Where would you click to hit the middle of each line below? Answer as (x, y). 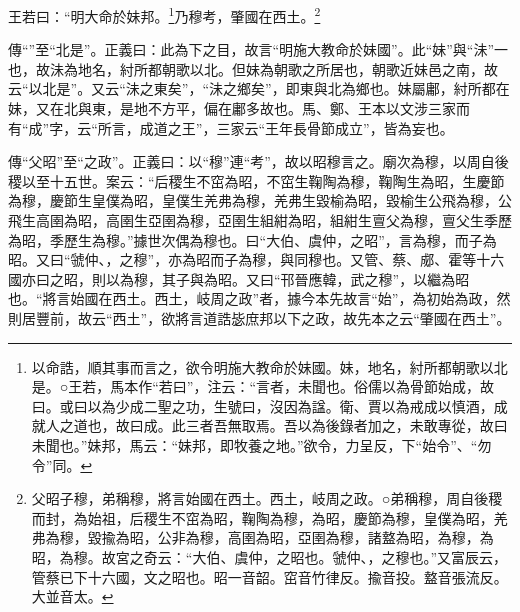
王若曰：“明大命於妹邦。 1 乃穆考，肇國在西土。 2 (164, 14)
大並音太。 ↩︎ (72, 596)
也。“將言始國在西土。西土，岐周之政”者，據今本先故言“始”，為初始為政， (252, 298)
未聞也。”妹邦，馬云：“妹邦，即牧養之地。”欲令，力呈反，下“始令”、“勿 (261, 444)
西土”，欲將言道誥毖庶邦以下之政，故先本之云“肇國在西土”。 (311, 317)
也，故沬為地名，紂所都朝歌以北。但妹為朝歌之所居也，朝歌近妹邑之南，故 (253, 68)
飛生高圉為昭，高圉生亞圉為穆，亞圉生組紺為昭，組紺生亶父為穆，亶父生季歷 (260, 220)
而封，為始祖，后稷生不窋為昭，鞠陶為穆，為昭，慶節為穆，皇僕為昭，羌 (269, 517)
